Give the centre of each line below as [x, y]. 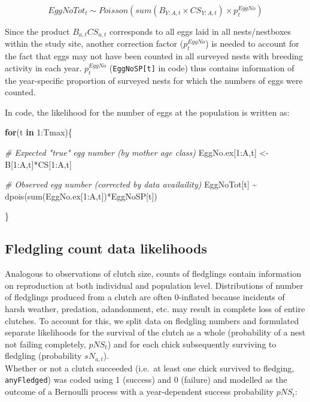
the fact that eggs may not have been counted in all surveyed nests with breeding [154, 56]
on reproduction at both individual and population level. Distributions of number [154, 285]
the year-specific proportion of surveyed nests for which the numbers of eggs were [154, 80]
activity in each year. [43, 67]
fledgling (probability [43, 356]
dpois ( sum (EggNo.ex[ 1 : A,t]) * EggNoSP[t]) [81, 196]
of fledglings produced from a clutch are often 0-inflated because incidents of [145, 297]
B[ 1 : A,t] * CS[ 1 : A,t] [38, 164]
